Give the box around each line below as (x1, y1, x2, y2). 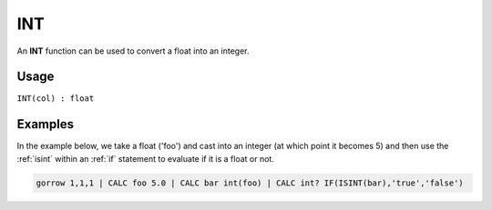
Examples (16, 116, 75, 132)
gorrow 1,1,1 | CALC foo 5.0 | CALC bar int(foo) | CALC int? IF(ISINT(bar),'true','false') (36, 177, 464, 188)
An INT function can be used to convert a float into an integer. (16, 45, 250, 56)
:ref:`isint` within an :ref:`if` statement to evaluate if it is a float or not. (16, 153, 275, 164)
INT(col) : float (16, 94, 95, 104)
